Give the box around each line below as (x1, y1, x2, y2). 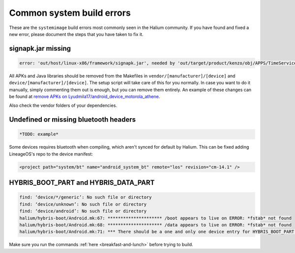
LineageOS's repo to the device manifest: (9, 151, 93, 157)
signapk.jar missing (9, 44, 71, 53)
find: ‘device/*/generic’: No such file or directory (19, 194, 152, 200)
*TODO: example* (19, 131, 59, 137)
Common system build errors (9, 7, 131, 18)
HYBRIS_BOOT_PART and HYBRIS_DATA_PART (9, 179, 155, 187)
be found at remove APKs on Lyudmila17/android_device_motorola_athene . (9, 94, 160, 99)
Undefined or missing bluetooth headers (9, 116, 136, 124)
